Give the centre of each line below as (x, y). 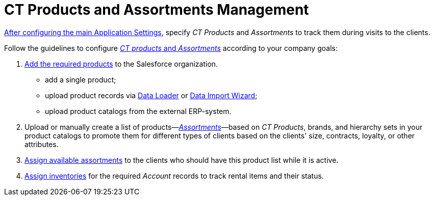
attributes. (42, 144)
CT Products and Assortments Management (157, 10)
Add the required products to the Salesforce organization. (121, 64)
